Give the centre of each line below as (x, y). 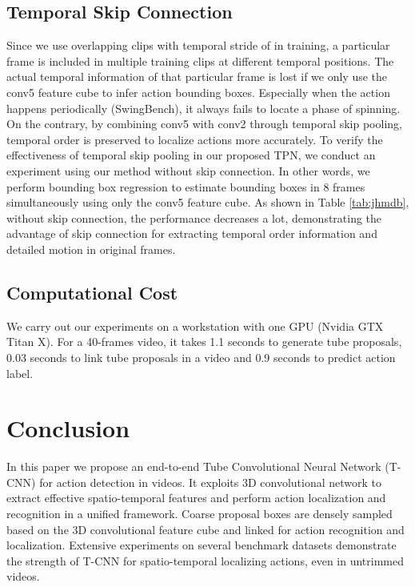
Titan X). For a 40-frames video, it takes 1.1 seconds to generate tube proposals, (204, 342)
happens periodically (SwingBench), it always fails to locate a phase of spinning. (204, 108)
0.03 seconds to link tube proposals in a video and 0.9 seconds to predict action (201, 357)
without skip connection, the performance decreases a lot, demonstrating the (194, 217)
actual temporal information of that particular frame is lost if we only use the (197, 76)
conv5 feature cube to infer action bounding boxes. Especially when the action (198, 92)
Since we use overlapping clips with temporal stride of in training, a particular (198, 45)
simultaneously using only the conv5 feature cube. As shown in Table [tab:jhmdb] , (208, 202)
